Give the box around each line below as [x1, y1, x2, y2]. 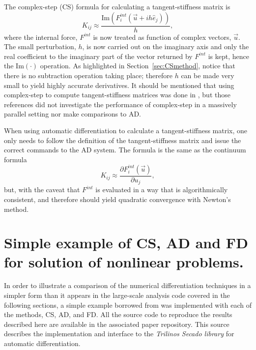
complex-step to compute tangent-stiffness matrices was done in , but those [4, 89, 230, 100]
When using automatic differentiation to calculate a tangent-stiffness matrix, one [4, 125, 248, 135]
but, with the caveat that [4, 184, 80, 195]
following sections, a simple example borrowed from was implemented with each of [4, 299, 252, 310]
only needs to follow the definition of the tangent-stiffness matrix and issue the [4, 135, 241, 145]
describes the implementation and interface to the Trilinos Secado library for [4, 328, 234, 339]
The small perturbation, [4, 41, 76, 52]
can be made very [181, 70, 234, 80]
